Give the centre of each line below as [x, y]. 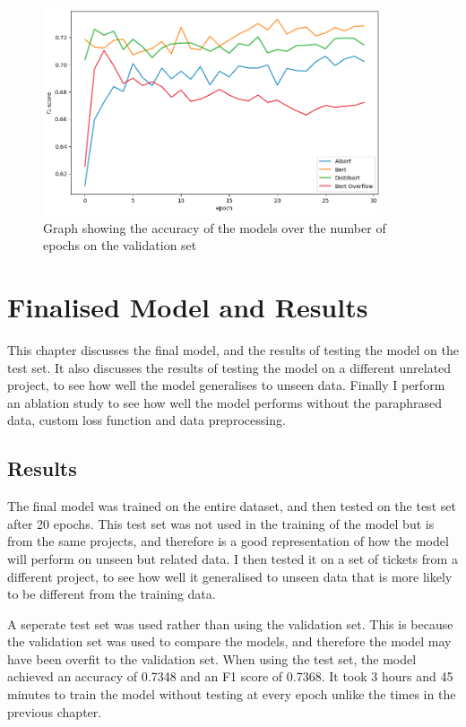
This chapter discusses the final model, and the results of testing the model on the [233, 349]
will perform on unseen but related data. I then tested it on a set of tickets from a [233, 558]
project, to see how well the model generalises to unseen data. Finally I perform [226, 385]
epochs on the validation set [120, 245]
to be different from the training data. [112, 594]
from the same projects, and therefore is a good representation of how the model [228, 541]
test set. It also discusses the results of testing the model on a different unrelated [229, 367]
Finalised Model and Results [188, 307]
